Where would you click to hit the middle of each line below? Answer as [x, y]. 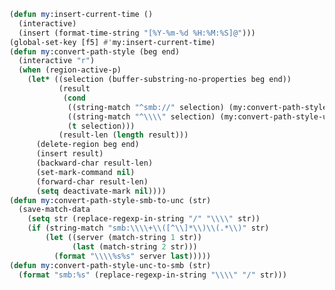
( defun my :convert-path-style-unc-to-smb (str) [110, 265]
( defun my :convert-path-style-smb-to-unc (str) [110, 200]
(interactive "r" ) [57, 61]
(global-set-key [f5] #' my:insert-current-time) [112, 42]
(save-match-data [54, 210]
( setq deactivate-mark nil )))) [101, 191]
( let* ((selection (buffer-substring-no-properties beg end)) [159, 80]
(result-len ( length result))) [123, 135]
